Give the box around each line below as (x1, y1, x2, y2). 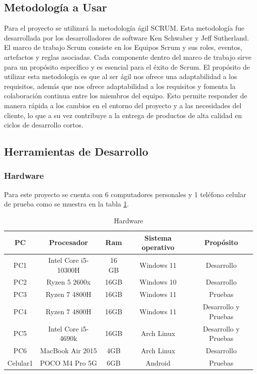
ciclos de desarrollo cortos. (4, 120, 84, 130)
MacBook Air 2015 (40, 345, 97, 355)
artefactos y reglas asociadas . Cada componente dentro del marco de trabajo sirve (4, 51, 252, 62)
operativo (141, 242, 174, 252)
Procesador (49, 237, 88, 248)
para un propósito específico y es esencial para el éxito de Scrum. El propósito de (4, 61, 250, 72)
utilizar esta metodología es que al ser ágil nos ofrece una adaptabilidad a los (4, 71, 237, 82)
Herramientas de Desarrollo (4, 144, 148, 159)
